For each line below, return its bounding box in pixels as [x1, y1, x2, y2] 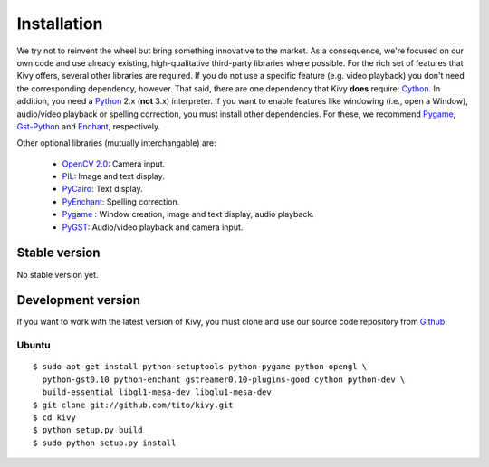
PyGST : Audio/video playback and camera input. [62, 222, 244, 233]
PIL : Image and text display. [62, 171, 165, 182]
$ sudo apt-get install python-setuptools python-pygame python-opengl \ [33, 362, 368, 372]
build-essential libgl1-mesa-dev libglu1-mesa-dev [42, 387, 272, 397]
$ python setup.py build [33, 425, 143, 435]
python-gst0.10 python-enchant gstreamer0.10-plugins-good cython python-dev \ [42, 374, 406, 385]
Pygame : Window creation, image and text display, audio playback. [62, 209, 314, 220]
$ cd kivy [33, 412, 76, 423]
